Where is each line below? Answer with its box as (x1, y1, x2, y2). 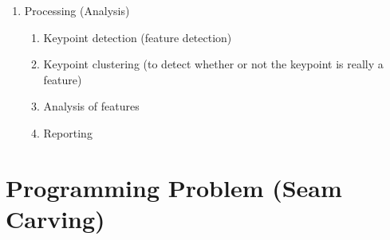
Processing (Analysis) (24, 2, 130, 18)
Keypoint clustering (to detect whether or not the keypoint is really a (43, 56, 384, 72)
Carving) (6, 202, 105, 234)
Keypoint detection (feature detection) (43, 29, 232, 45)
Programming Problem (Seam (6, 171, 342, 203)
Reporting (43, 124, 93, 141)
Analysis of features (43, 98, 140, 114)
